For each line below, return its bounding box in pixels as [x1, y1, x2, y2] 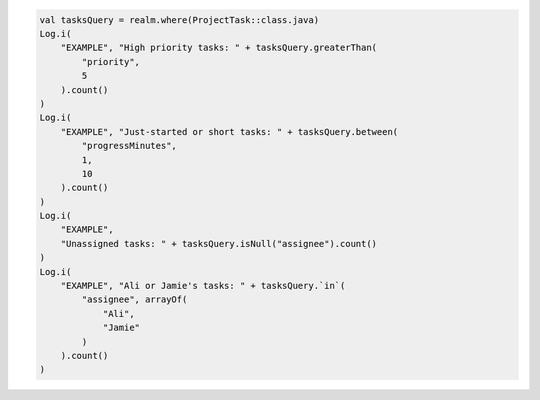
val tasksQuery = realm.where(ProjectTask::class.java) [39, 14, 320, 25]
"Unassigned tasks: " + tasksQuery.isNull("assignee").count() [60, 238, 378, 249]
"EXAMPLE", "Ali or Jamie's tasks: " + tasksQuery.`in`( [60, 280, 346, 292]
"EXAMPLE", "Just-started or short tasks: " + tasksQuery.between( [60, 126, 399, 137]
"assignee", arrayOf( [81, 294, 188, 305]
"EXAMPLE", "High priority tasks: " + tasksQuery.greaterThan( [60, 42, 378, 54]
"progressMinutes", [81, 140, 177, 152]
